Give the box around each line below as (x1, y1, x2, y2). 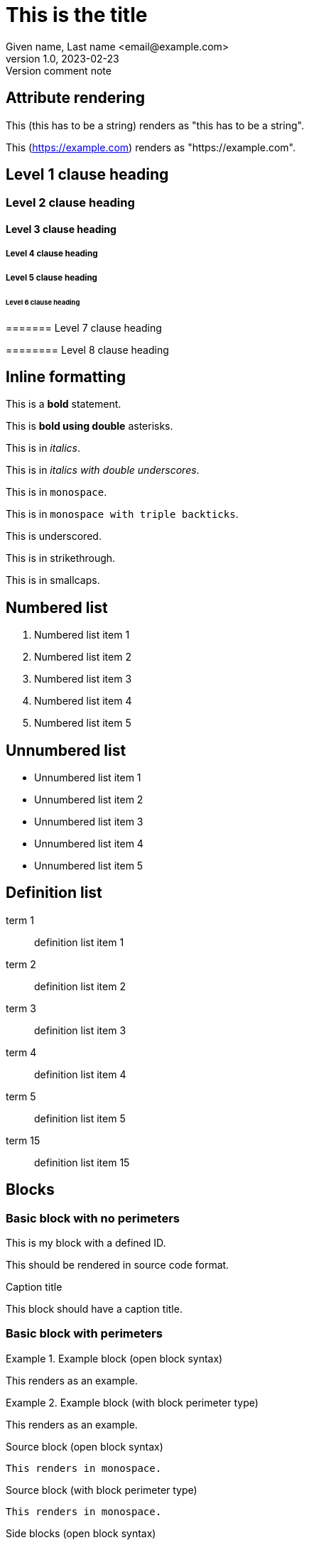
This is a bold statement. (6, 398, 121, 411)
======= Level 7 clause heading (6, 321, 162, 334)
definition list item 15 (34, 1156, 130, 1169)
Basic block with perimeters (6, 1326, 163, 1341)
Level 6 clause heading (6, 298, 80, 306)
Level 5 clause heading (6, 272, 97, 283)
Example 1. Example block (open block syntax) (6, 1352, 223, 1365)
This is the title (6, 3, 148, 27)
